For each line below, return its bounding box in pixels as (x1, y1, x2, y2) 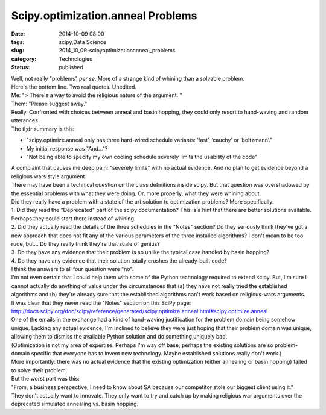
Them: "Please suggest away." (11, 100, 88, 107)
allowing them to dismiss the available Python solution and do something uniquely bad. (11, 333, 228, 340)
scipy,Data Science (59, 38, 107, 45)
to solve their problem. (11, 366, 68, 373)
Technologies (59, 55, 93, 63)
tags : (11, 38, 25, 45)
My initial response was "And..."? (26, 145, 108, 152)
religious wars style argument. (11, 172, 87, 180)
